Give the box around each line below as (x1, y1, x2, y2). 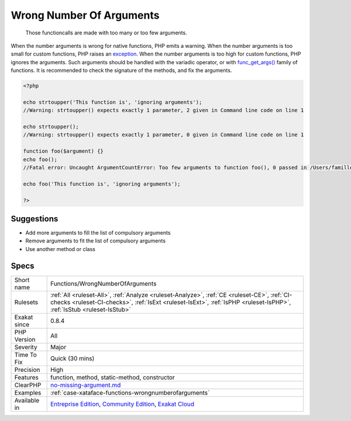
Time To (14, 350, 37, 359)
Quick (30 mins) (50, 354, 95, 362)
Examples (14, 388, 42, 396)
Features (14, 373, 39, 381)
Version (14, 335, 36, 343)
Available (14, 396, 40, 404)
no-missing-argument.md (50, 381, 121, 389)
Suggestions (11, 214, 58, 224)
